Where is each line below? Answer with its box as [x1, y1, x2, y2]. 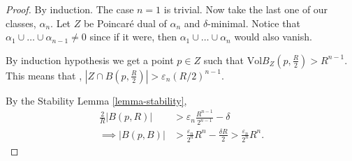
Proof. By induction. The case [6, 2, 134, 16]
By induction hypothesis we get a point [6, 52, 174, 67]
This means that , [6, 68, 82, 82]
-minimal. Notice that [207, 15, 300, 30]
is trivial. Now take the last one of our [163, 2, 328, 16]
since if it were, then [89, 29, 177, 44]
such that [203, 52, 244, 67]
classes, [6, 15, 36, 30]
